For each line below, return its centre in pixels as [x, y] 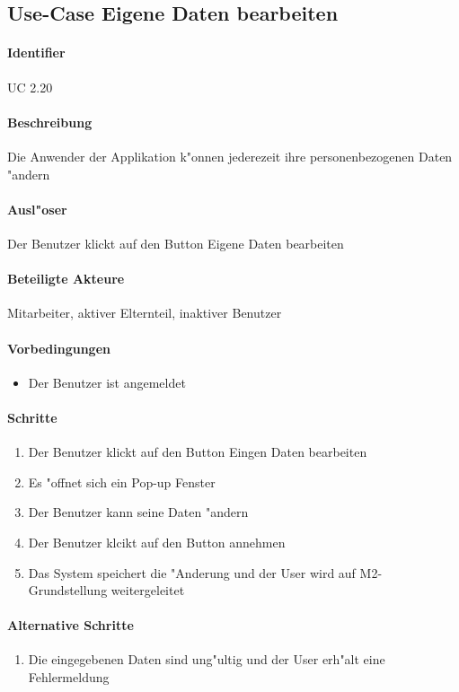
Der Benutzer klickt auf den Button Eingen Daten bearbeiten [198, 452]
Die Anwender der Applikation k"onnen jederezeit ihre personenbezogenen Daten [230, 156]
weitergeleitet [148, 590]
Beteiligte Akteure [66, 279]
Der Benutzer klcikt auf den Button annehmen [157, 542]
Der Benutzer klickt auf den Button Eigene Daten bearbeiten [176, 243]
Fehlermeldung [69, 677]
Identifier [36, 53]
